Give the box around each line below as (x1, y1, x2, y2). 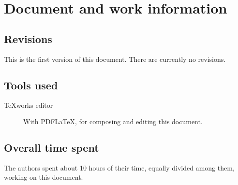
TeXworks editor (4, 100, 53, 110)
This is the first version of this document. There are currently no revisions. (4, 54, 226, 64)
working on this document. (4, 172, 83, 182)
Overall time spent (4, 140, 99, 155)
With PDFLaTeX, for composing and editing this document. (23, 116, 203, 126)
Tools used (4, 77, 58, 92)
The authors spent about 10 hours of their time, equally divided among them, (4, 162, 235, 172)
